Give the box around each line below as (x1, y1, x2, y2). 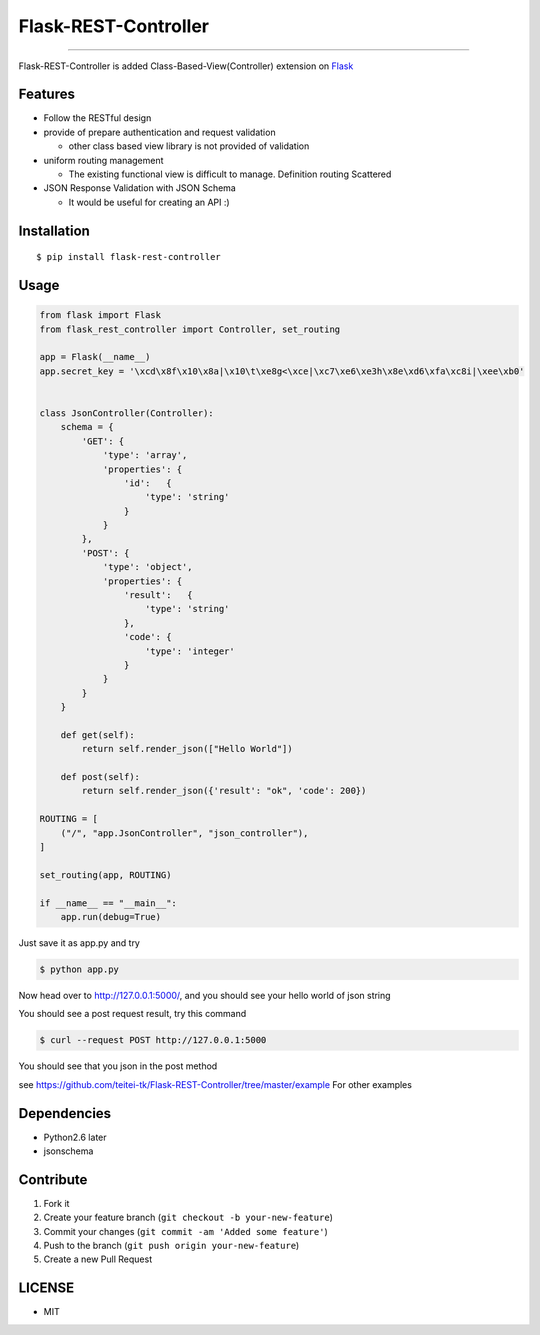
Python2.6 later (43, 1131, 107, 1143)
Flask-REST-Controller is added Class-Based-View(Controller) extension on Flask (18, 60, 354, 72)
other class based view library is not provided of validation (68, 140, 310, 152)
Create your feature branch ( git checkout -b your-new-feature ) (43, 1211, 334, 1224)
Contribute (18, 1171, 88, 1188)
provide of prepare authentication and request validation (43, 126, 276, 138)
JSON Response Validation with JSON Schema (43, 182, 237, 194)
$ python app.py (39, 963, 120, 975)
